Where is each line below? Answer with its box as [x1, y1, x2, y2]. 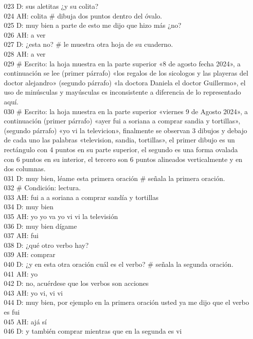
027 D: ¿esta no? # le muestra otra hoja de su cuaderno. [4, 39, 173, 49]
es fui [4, 307, 20, 317]
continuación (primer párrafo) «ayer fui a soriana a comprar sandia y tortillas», [4, 116, 240, 126]
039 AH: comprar [4, 249, 55, 259]
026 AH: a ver [4, 29, 46, 40]
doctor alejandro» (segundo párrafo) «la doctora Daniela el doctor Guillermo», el [4, 77, 246, 87]
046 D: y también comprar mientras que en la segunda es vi [4, 326, 182, 336]
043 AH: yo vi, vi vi [4, 287, 63, 298]
